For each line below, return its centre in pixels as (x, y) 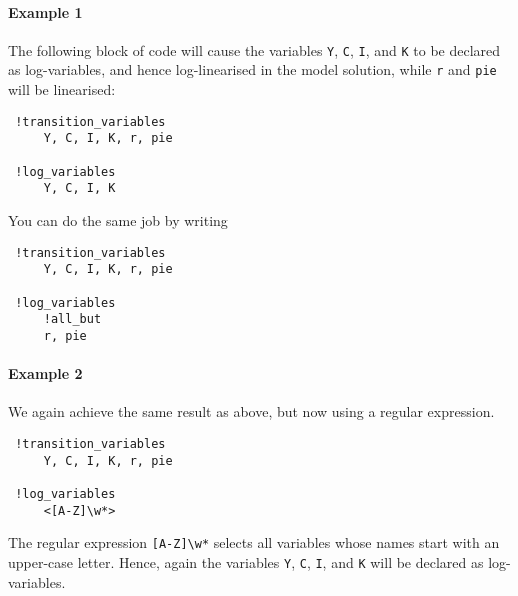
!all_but (72, 319)
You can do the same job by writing (118, 219)
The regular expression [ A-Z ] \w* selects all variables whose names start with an (254, 542)
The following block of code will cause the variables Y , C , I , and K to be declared (254, 49)
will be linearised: (62, 89)
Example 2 (45, 373)
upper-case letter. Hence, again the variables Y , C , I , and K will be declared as (246, 561)
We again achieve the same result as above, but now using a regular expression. (251, 411)
